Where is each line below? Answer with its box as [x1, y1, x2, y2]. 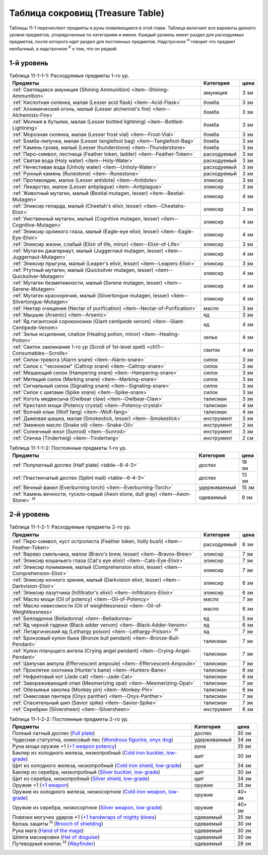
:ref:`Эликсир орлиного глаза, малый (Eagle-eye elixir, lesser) [12, 228, 160, 235]
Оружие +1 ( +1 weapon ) [12, 782, 69, 789]
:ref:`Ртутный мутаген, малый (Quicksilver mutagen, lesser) [12, 267, 154, 273]
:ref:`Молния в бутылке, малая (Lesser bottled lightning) [12, 118, 146, 125]
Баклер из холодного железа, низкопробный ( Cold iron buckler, [12, 749, 165, 756]
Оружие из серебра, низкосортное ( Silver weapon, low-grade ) [12, 804, 162, 811]
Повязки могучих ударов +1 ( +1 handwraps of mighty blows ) [12, 814, 156, 821]
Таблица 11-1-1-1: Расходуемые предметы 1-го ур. [9, 72, 130, 79]
